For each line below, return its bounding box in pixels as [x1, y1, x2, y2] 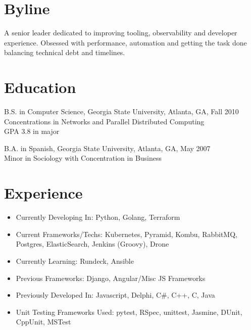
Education [4, 77, 76, 98]
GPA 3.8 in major [4, 126, 60, 136]
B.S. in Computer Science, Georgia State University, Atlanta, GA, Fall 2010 [4, 106, 239, 117]
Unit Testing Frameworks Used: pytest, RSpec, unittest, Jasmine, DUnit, [16, 306, 242, 317]
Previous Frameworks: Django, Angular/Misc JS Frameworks [16, 272, 206, 283]
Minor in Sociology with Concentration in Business [4, 153, 162, 163]
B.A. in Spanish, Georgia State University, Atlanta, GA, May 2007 [4, 143, 211, 153]
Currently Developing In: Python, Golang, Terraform [16, 212, 180, 222]
